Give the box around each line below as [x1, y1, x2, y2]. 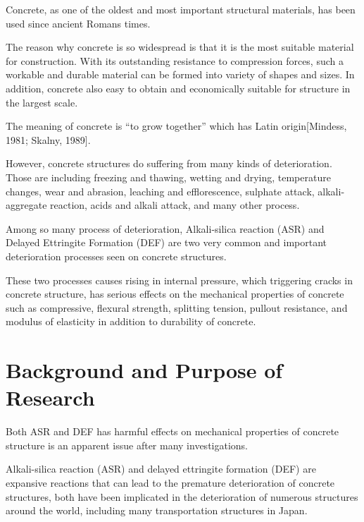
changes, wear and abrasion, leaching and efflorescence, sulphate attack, [6, 183, 315, 198]
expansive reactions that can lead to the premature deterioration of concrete [6, 475, 335, 490]
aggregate [6, 198, 47, 212]
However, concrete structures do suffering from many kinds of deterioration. [6, 156, 332, 171]
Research [6, 383, 95, 412]
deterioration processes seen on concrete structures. [6, 248, 227, 263]
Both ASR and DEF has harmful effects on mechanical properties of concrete [6, 424, 339, 439]
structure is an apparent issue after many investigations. [6, 437, 249, 452]
